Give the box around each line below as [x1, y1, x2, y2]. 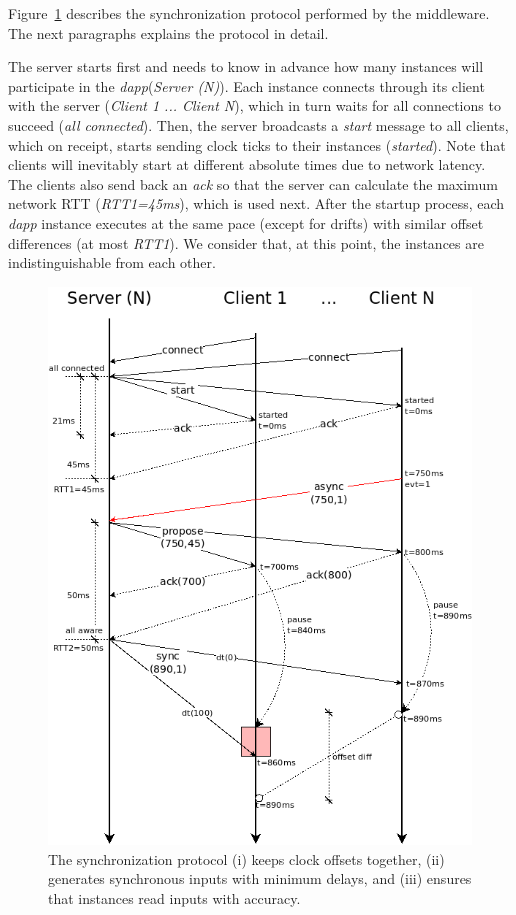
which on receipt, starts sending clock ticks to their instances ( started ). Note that [8, 134, 506, 155]
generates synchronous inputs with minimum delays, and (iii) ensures [48, 868, 472, 889]
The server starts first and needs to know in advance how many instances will [8, 56, 484, 77]
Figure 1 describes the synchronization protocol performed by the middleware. [8, 3, 490, 23]
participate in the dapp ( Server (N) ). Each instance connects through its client [8, 75, 485, 96]
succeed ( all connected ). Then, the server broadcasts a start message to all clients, [8, 114, 509, 135]
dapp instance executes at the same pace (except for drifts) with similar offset [8, 212, 484, 233]
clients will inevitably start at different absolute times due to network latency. [8, 154, 486, 175]
